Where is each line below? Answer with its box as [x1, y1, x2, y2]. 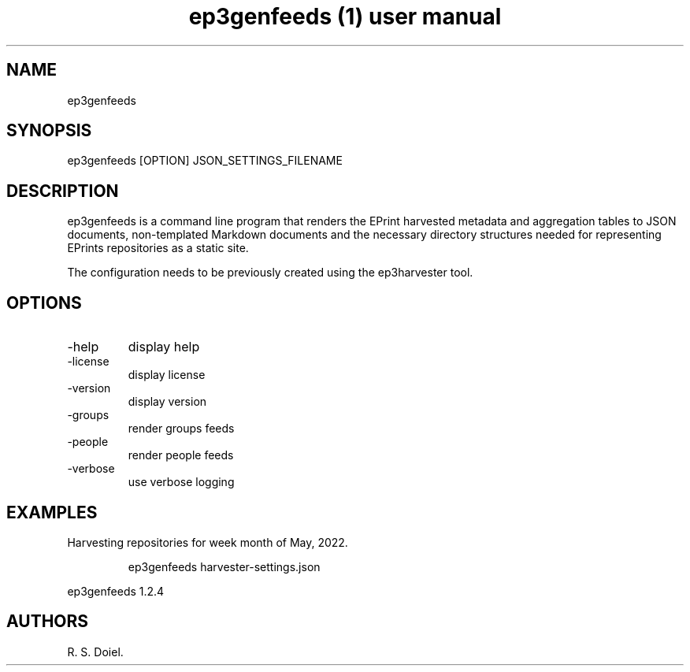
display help [128, 339, 200, 355]
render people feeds [128, 448, 234, 462]
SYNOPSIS [6, 121, 92, 141]
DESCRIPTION [6, 180, 119, 201]
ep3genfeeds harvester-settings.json [128, 559, 321, 574]
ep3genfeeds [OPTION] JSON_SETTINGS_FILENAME [67, 154, 343, 168]
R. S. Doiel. [67, 644, 124, 659]
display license [128, 368, 206, 382]
